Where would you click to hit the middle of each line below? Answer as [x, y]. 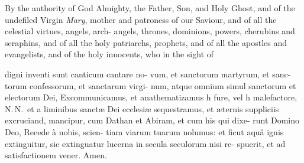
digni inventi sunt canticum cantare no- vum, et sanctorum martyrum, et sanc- [148, 74]
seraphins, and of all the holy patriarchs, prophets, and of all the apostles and [146, 42]
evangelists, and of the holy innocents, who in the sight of [109, 54]
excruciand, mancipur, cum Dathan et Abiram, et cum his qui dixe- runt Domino [152, 120]
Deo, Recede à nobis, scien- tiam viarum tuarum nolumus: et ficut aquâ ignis [144, 131]
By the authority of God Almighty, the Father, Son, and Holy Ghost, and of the [150, 8]
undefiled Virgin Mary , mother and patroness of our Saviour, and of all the [141, 19]
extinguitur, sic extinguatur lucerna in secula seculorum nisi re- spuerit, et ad [145, 143]
